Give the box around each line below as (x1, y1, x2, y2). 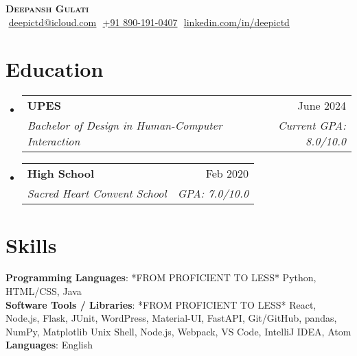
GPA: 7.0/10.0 (177, 185, 249, 202)
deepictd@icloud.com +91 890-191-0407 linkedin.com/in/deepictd (8, 14, 290, 29)
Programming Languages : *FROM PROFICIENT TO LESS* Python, (5, 270, 316, 285)
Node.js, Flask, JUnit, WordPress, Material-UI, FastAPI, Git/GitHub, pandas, (5, 311, 337, 325)
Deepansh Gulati (5, 1, 89, 15)
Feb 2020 (205, 165, 249, 182)
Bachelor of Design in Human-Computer (27, 117, 222, 134)
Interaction (27, 133, 80, 150)
